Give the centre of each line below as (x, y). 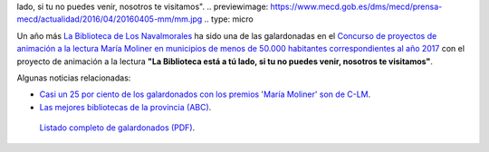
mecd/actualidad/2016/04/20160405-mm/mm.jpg (110, 19)
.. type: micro (229, 19)
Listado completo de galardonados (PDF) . (117, 128)
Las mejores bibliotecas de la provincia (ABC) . (125, 107)
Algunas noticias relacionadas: (74, 78)
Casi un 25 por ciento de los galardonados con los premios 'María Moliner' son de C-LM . (205, 94)
